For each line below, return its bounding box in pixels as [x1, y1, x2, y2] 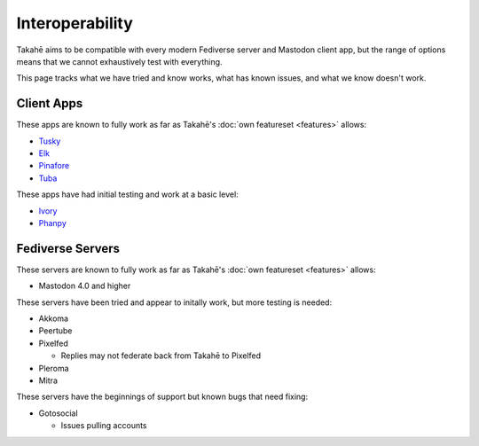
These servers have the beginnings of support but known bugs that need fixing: [16, 391, 309, 403]
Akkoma [38, 313, 69, 324]
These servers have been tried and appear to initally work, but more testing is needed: [16, 297, 333, 308]
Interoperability [16, 13, 133, 33]
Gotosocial [38, 408, 79, 419]
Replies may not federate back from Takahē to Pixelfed [60, 350, 262, 361]
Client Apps [16, 96, 83, 111]
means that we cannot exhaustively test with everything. [16, 56, 223, 67]
